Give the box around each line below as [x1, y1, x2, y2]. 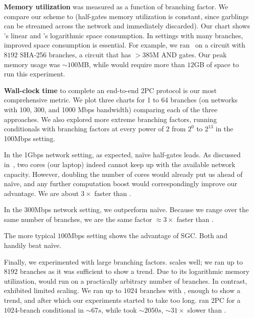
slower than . [187, 304, 226, 315]
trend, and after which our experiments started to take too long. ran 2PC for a [4, 295, 241, 305]
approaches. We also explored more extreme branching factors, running [4, 114, 217, 124]
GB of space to [194, 59, 239, 69]
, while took [101, 304, 137, 315]
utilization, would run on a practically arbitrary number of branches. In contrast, [4, 275, 247, 286]
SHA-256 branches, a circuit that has [20, 49, 131, 59]
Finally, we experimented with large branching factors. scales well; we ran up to [4, 256, 243, 267]
